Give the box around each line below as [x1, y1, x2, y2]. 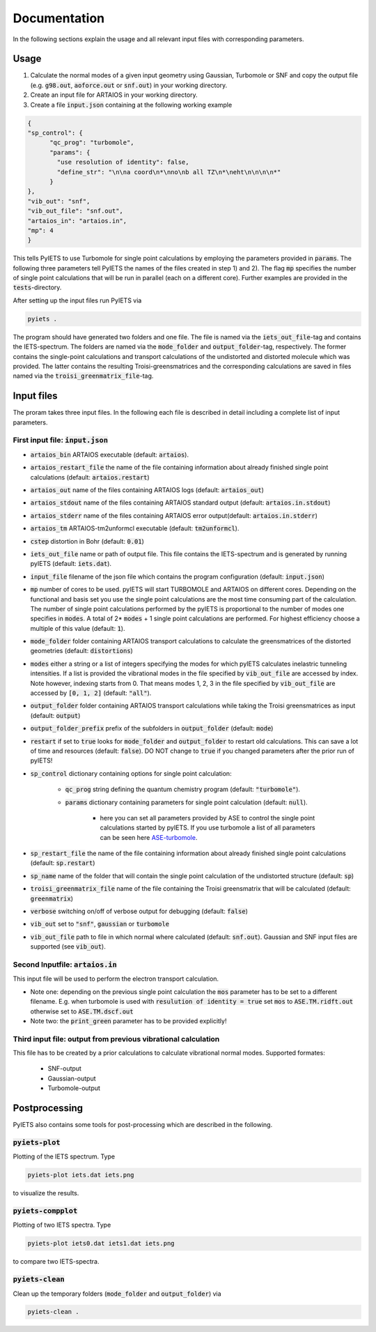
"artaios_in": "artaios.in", [27, 217, 127, 224]
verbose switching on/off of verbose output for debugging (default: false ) [30, 907, 249, 916]
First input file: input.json [13, 436, 108, 445]
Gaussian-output [47, 1074, 97, 1082]
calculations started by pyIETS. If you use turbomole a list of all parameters [100, 823, 316, 832]
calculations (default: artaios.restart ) [30, 473, 150, 481]
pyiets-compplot [13, 1207, 78, 1216]
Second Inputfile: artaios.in [13, 959, 118, 969]
